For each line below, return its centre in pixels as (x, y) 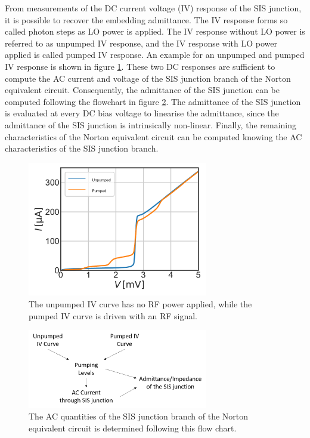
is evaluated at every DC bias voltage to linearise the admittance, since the (142, 113)
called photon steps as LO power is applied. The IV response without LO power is (155, 31)
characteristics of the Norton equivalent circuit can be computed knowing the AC (154, 136)
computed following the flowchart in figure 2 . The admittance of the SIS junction (153, 101)
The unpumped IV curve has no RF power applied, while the (140, 303)
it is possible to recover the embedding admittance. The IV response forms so (146, 19)
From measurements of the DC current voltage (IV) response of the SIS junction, (153, 8)
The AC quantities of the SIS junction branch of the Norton (139, 416)
